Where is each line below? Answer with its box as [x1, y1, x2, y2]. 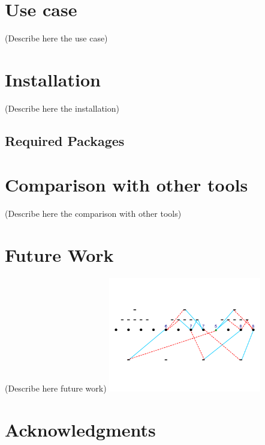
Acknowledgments [5, 417, 156, 441]
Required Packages [5, 131, 125, 150]
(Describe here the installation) [5, 101, 119, 114]
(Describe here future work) [5, 382, 107, 395]
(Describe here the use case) [5, 32, 108, 44]
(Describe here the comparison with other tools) [5, 207, 182, 220]
